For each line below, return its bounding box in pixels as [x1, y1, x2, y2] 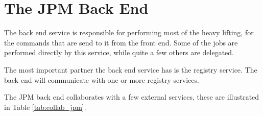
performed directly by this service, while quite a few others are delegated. [4, 47, 234, 58]
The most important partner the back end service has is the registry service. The [4, 64, 257, 75]
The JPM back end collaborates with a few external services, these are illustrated [4, 91, 259, 102]
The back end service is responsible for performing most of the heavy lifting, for [4, 27, 254, 38]
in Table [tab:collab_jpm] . [4, 101, 86, 112]
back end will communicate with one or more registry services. [4, 74, 199, 85]
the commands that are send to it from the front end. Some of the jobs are [4, 37, 238, 48]
